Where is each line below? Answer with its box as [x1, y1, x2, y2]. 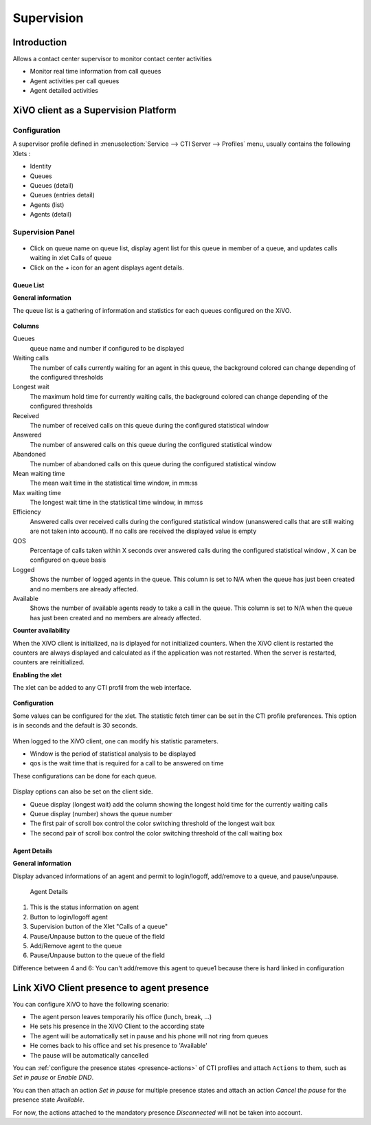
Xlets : [12, 149, 31, 157]
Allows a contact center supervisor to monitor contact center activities [12, 55, 212, 63]
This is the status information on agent [30, 903, 139, 911]
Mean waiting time [12, 469, 65, 477]
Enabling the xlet [12, 670, 62, 679]
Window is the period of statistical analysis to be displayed [30, 750, 196, 758]
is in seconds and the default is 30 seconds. [12, 721, 138, 730]
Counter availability [12, 626, 70, 635]
